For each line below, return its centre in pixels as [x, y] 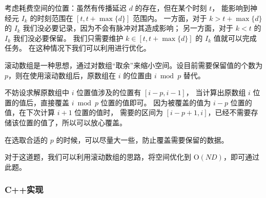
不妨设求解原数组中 [37, 92]
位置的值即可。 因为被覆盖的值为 [156, 102]
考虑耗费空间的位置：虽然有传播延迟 [66, 8]
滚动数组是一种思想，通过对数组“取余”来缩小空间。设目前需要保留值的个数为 [134, 65]
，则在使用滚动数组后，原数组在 [62, 75]
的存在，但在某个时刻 [171, 8]
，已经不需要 [229, 112]
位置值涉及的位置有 [109, 92]
